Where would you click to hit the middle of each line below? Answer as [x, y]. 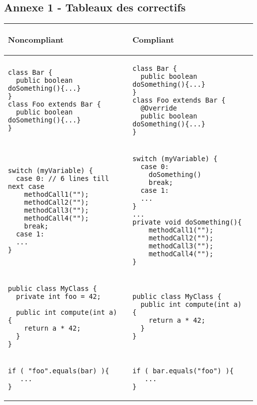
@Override [159, 108]
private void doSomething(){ [187, 222]
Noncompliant [36, 40]
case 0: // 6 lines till [63, 179]
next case [26, 187]
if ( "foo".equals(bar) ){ [59, 371]
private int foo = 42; [59, 297]
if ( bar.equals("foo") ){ [183, 371]
